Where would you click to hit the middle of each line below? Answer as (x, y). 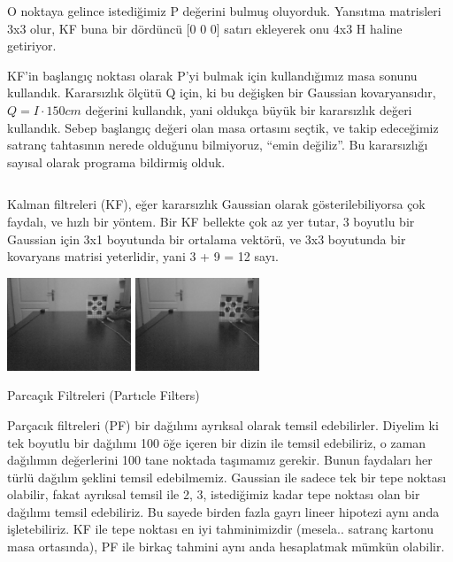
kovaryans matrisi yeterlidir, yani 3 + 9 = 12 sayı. (143, 256)
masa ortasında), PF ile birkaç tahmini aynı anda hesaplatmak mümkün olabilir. (226, 547)
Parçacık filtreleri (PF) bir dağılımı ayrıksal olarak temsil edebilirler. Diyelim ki (223, 424)
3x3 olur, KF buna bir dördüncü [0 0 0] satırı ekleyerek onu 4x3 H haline (205, 28)
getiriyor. (32, 46)
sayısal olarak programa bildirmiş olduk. (116, 162)
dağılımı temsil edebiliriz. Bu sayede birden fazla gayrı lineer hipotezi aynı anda (223, 511)
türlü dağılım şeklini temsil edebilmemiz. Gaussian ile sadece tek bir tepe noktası (227, 477)
